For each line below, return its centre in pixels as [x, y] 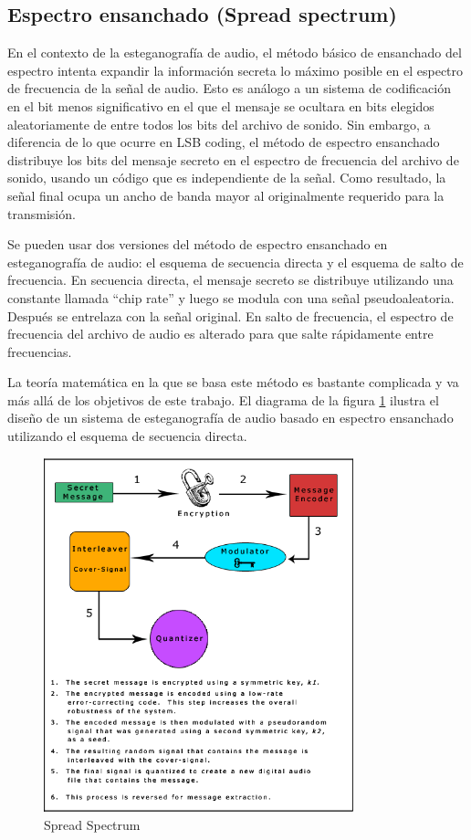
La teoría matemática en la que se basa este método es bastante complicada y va [233, 382]
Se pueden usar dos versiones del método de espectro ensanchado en [198, 244]
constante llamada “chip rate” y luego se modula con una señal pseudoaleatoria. [231, 297]
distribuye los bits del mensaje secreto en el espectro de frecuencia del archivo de [233, 159]
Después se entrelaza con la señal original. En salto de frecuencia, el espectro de [230, 315]
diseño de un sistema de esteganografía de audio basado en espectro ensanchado [230, 418]
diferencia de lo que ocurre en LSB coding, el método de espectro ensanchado [224, 142]
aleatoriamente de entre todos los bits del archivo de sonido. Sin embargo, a [219, 124]
